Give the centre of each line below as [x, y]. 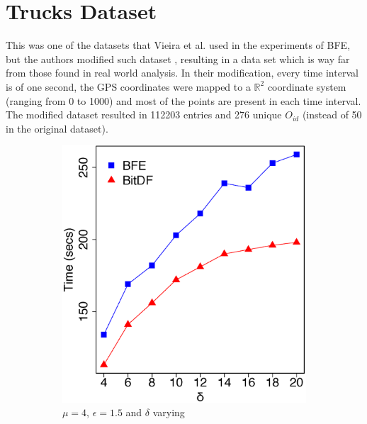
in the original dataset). [57, 128]
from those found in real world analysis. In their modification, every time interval [182, 73]
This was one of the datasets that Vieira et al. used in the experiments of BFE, [178, 45]
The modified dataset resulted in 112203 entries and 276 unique [144, 115]
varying [169, 412]
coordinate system [307, 86]
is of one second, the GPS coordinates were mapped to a [128, 86]
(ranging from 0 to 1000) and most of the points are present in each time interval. [183, 100]
